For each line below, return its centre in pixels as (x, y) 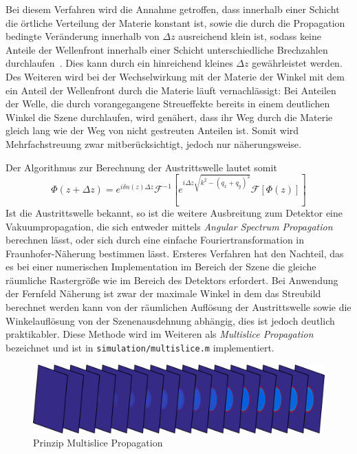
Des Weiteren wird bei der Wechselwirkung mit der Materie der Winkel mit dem (175, 76)
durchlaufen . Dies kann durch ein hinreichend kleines (119, 63)
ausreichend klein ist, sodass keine (250, 36)
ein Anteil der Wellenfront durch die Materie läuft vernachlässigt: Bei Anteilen (171, 90)
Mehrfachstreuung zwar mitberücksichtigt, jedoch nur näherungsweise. (153, 143)
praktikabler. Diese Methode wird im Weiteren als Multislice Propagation (160, 334)
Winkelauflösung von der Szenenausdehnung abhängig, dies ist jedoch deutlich (170, 320)
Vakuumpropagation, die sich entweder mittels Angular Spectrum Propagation (169, 226)
